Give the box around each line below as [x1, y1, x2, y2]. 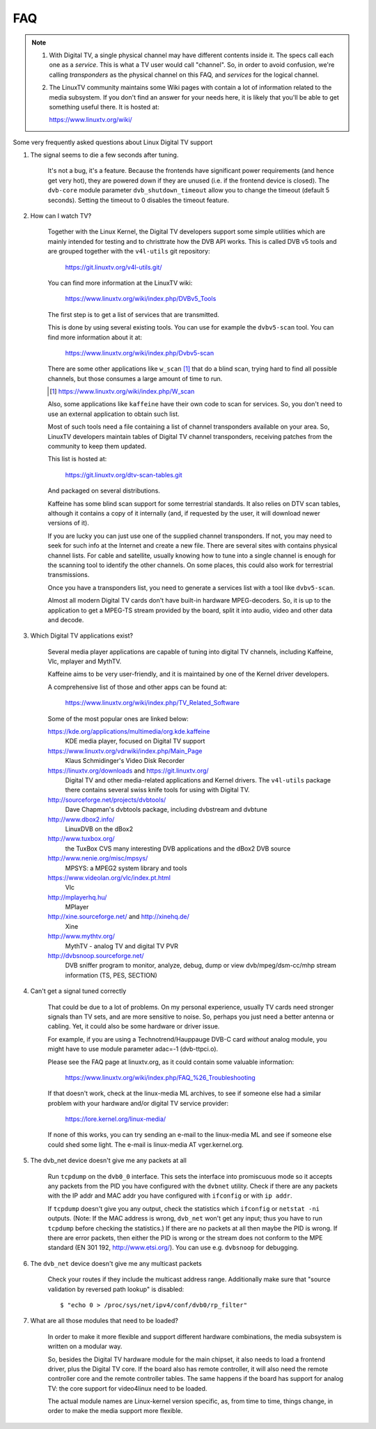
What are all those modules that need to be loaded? [30, 1317, 179, 1325]
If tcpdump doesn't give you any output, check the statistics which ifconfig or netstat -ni [47, 1204, 320, 1212]
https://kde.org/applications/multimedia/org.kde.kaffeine [47, 727, 210, 736]
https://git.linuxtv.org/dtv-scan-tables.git [65, 470, 182, 479]
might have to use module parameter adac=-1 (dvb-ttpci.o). [47, 1045, 219, 1053]
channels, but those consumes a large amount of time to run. [47, 374, 223, 383]
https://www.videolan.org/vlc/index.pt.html [47, 873, 171, 881]
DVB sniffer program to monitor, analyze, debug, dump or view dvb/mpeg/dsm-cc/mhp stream [65, 961, 337, 970]
